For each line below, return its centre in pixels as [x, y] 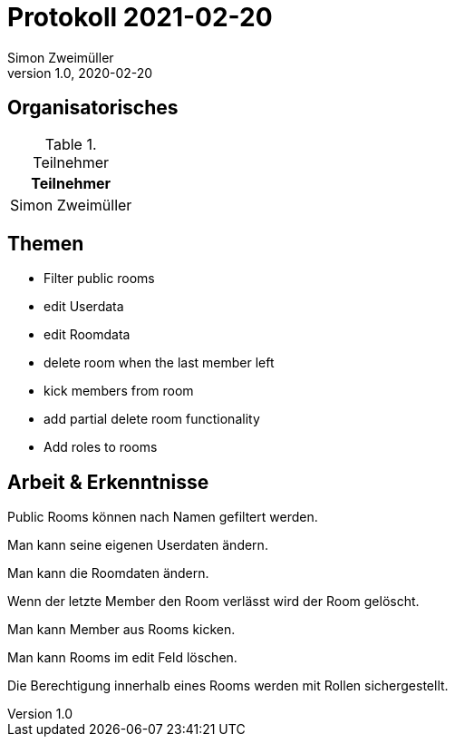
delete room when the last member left [159, 363]
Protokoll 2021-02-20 [140, 17]
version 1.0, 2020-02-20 [80, 73]
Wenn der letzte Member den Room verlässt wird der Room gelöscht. [213, 602]
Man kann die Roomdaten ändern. [108, 573]
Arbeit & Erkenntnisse [108, 482]
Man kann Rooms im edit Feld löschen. [122, 658]
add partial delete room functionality [152, 419]
